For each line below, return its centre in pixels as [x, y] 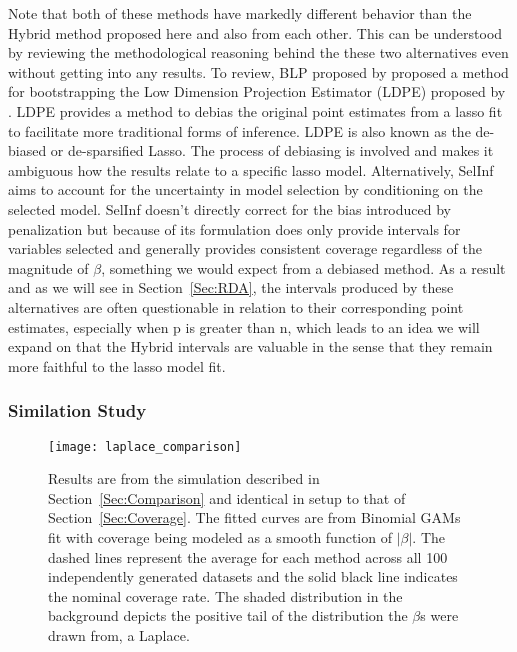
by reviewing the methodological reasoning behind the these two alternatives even [258, 52]
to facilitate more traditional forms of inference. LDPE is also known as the [239, 130]
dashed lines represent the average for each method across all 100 [248, 556]
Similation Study [77, 410]
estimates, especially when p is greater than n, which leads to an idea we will [244, 326]
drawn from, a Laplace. [119, 634]
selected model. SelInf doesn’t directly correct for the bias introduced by [229, 208]
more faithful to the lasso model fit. [117, 365]
